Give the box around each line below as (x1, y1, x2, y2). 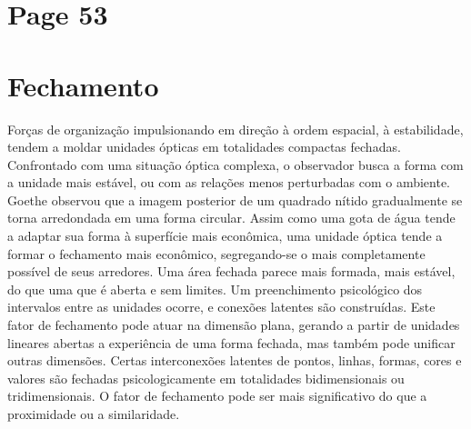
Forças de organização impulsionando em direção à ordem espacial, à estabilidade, (7, 119, 464, 138)
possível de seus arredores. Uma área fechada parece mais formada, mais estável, (7, 262, 456, 281)
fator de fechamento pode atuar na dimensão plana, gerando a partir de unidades (7, 315, 460, 334)
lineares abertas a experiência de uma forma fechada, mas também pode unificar (7, 333, 456, 352)
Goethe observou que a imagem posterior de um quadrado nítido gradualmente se (7, 190, 463, 209)
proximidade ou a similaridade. (7, 404, 180, 423)
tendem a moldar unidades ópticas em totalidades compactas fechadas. (7, 137, 401, 156)
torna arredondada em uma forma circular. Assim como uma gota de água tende (7, 208, 456, 227)
